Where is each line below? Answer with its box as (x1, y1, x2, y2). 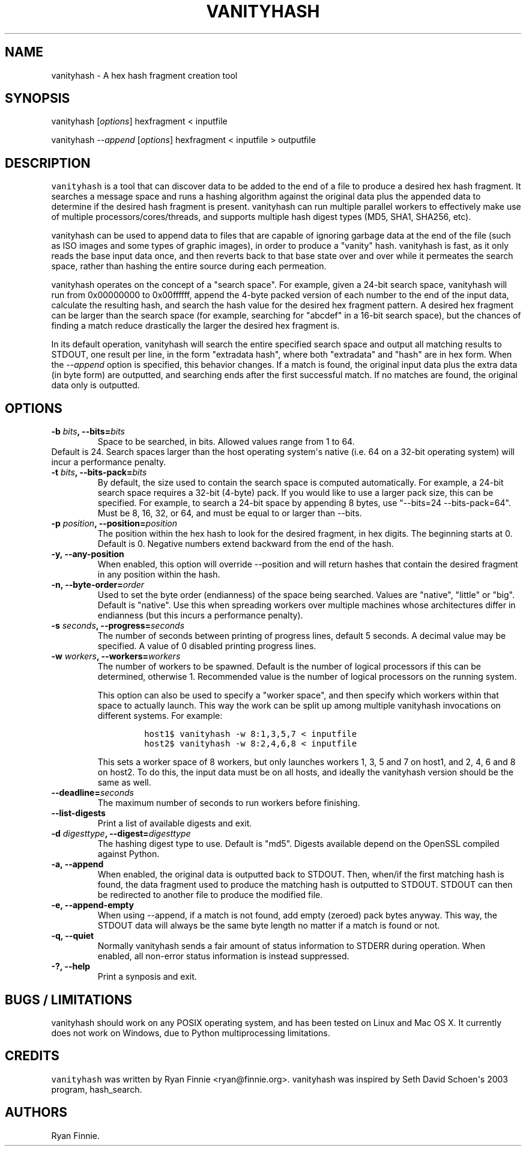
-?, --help (51, 961, 91, 972)
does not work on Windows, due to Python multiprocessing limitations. (51, 1027, 330, 1038)
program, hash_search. (51, 1084, 142, 1095)
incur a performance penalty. (51, 457, 166, 468)
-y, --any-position (51, 549, 124, 560)
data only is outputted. (51, 380, 140, 391)
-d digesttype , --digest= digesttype (51, 828, 191, 839)
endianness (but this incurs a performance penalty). (97, 610, 303, 621)
